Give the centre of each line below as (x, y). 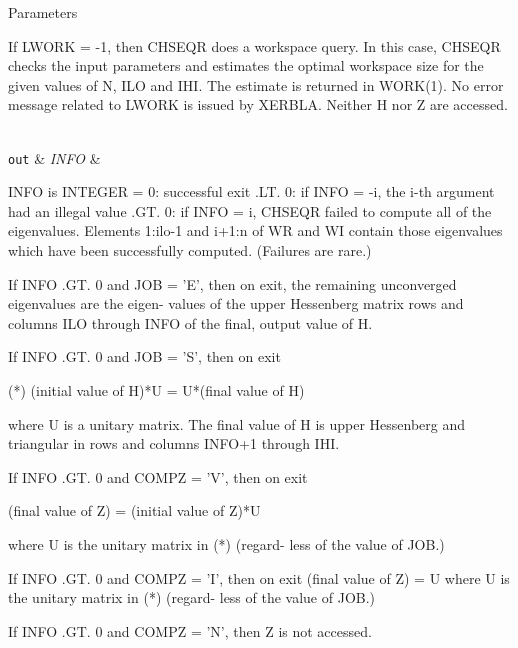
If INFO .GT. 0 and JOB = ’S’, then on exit (144, 356)
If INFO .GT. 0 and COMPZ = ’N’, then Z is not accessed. (190, 630)
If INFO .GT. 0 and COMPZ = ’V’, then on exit (158, 476)
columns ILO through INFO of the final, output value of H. (190, 322)
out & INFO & (54, 157)
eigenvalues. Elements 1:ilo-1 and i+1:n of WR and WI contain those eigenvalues (255, 230)
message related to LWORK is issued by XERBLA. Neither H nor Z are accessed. (258, 104)
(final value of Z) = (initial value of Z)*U (134, 510)
